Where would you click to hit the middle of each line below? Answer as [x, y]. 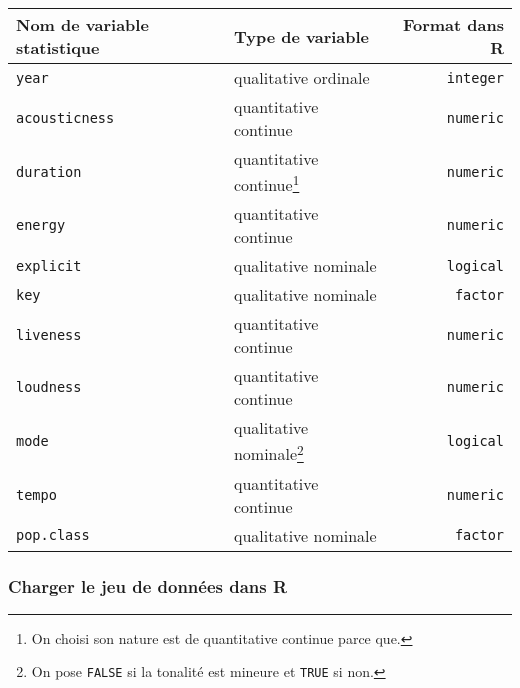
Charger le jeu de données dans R [148, 585]
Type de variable [301, 36]
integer [475, 77]
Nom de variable [82, 24]
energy [41, 225]
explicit [49, 265]
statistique [58, 47]
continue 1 [266, 183]
